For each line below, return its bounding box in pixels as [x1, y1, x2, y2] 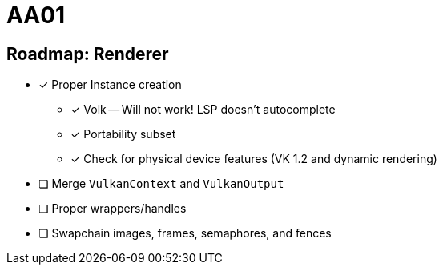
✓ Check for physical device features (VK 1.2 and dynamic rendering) [70, 152, 437, 166]
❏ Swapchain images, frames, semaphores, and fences [38, 226, 332, 241]
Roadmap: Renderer [6, 43, 169, 64]
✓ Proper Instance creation [38, 78, 182, 92]
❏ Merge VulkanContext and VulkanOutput [38, 177, 284, 191]
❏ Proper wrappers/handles [38, 201, 187, 216]
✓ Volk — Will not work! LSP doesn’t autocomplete [70, 102, 336, 117]
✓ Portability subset [70, 127, 176, 141]
